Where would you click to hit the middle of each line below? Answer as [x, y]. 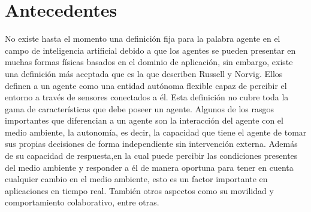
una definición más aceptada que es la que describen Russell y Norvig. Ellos [144, 73]
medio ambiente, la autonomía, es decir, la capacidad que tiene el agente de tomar [156, 132]
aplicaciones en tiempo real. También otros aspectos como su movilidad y [139, 190]
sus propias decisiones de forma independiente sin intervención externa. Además [151, 144]
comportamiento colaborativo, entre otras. [82, 202]
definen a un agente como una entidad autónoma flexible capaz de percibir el [146, 85]
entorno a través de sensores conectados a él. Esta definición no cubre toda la [147, 97]
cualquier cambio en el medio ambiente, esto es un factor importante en [136, 179]
